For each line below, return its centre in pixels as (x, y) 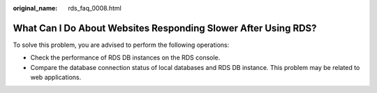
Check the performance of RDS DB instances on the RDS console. (125, 58)
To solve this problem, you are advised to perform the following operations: (121, 45)
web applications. (56, 78)
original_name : (35, 8)
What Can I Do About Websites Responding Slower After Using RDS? (165, 28)
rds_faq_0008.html (95, 8)
